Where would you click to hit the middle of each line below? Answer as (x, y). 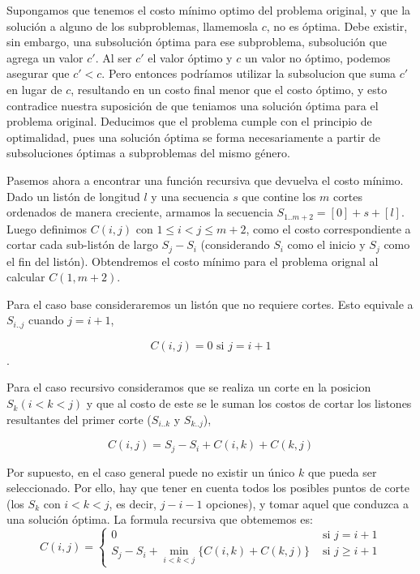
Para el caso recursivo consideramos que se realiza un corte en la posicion (189, 387)
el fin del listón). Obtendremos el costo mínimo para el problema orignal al (193, 261)
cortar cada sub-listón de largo (82, 244)
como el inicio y (326, 244)
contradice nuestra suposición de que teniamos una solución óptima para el (193, 105)
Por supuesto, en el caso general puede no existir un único (151, 471)
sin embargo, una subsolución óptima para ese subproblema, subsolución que (197, 42)
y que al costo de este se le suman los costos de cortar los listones (249, 403)
